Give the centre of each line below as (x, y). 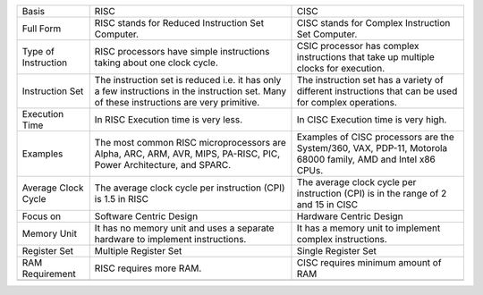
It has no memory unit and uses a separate (184, 228)
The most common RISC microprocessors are (190, 143)
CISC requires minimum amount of (369, 262)
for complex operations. (347, 102)
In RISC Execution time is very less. (169, 119)
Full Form (42, 29)
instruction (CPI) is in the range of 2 (372, 194)
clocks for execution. (341, 68)
